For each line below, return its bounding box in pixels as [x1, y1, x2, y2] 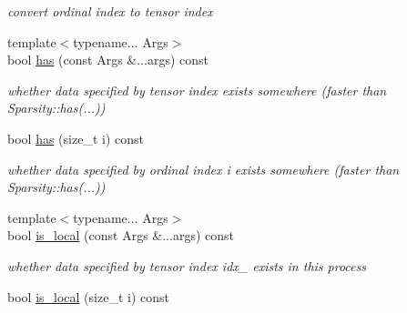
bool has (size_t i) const [7, 128, 144, 147]
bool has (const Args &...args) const [7, 50, 209, 69]
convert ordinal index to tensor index [7, 2, 213, 20]
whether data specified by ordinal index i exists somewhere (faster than [7, 159, 400, 178]
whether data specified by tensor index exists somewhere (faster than [7, 80, 387, 99]
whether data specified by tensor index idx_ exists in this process [7, 256, 366, 275]
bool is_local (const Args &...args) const [7, 226, 234, 245]
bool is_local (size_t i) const [7, 287, 169, 306]
